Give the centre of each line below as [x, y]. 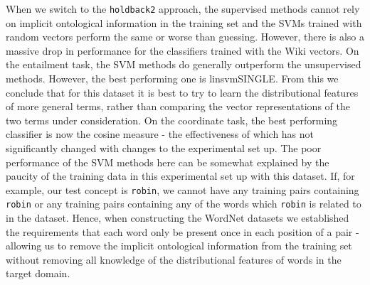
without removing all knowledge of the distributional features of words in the [174, 259]
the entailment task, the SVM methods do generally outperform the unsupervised [184, 64]
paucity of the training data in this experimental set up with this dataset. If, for [180, 176]
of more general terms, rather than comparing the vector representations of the [178, 106]
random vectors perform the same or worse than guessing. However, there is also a [185, 37]
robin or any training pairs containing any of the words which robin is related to [184, 204]
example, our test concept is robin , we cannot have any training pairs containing [183, 189]
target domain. [38, 273]
